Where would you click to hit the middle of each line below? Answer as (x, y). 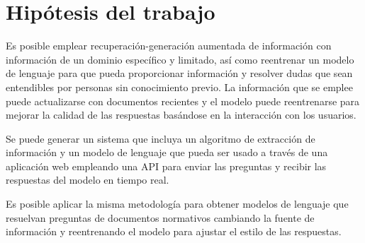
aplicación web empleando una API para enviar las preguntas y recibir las (166, 166)
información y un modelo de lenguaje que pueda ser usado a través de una (167, 152)
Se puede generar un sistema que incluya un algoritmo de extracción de (161, 138)
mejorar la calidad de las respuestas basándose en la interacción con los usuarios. (181, 115)
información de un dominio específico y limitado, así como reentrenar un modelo (180, 59)
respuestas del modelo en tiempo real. (88, 180)
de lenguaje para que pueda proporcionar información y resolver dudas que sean (179, 73)
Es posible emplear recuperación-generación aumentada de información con (169, 46)
